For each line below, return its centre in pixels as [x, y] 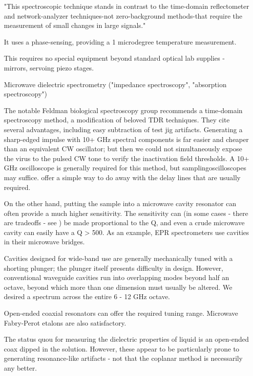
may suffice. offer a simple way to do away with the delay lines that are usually [122, 177]
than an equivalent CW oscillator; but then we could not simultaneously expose [123, 149]
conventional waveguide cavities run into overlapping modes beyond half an [117, 277]
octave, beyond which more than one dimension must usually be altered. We [118, 287]
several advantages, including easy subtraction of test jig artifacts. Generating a [123, 129]
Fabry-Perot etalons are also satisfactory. [65, 322]
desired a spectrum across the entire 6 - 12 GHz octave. [87, 296]
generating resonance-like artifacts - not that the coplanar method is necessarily [123, 358]
